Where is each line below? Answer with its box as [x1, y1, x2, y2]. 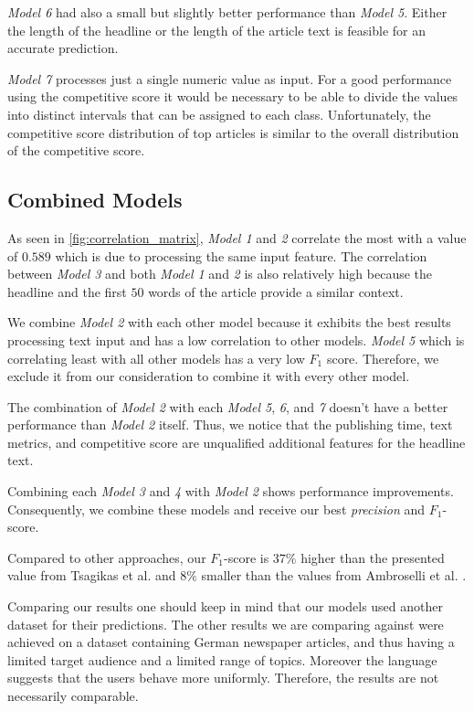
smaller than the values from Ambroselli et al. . [201, 566, 467, 585]
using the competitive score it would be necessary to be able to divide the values [7, 87, 458, 106]
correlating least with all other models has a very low [7, 348, 305, 367]
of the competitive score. [7, 141, 145, 160]
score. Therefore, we [326, 348, 439, 367]
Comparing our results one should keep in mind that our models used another [7, 597, 443, 616]
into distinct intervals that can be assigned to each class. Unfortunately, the [7, 104, 431, 123]
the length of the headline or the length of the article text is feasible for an [7, 20, 426, 39]
